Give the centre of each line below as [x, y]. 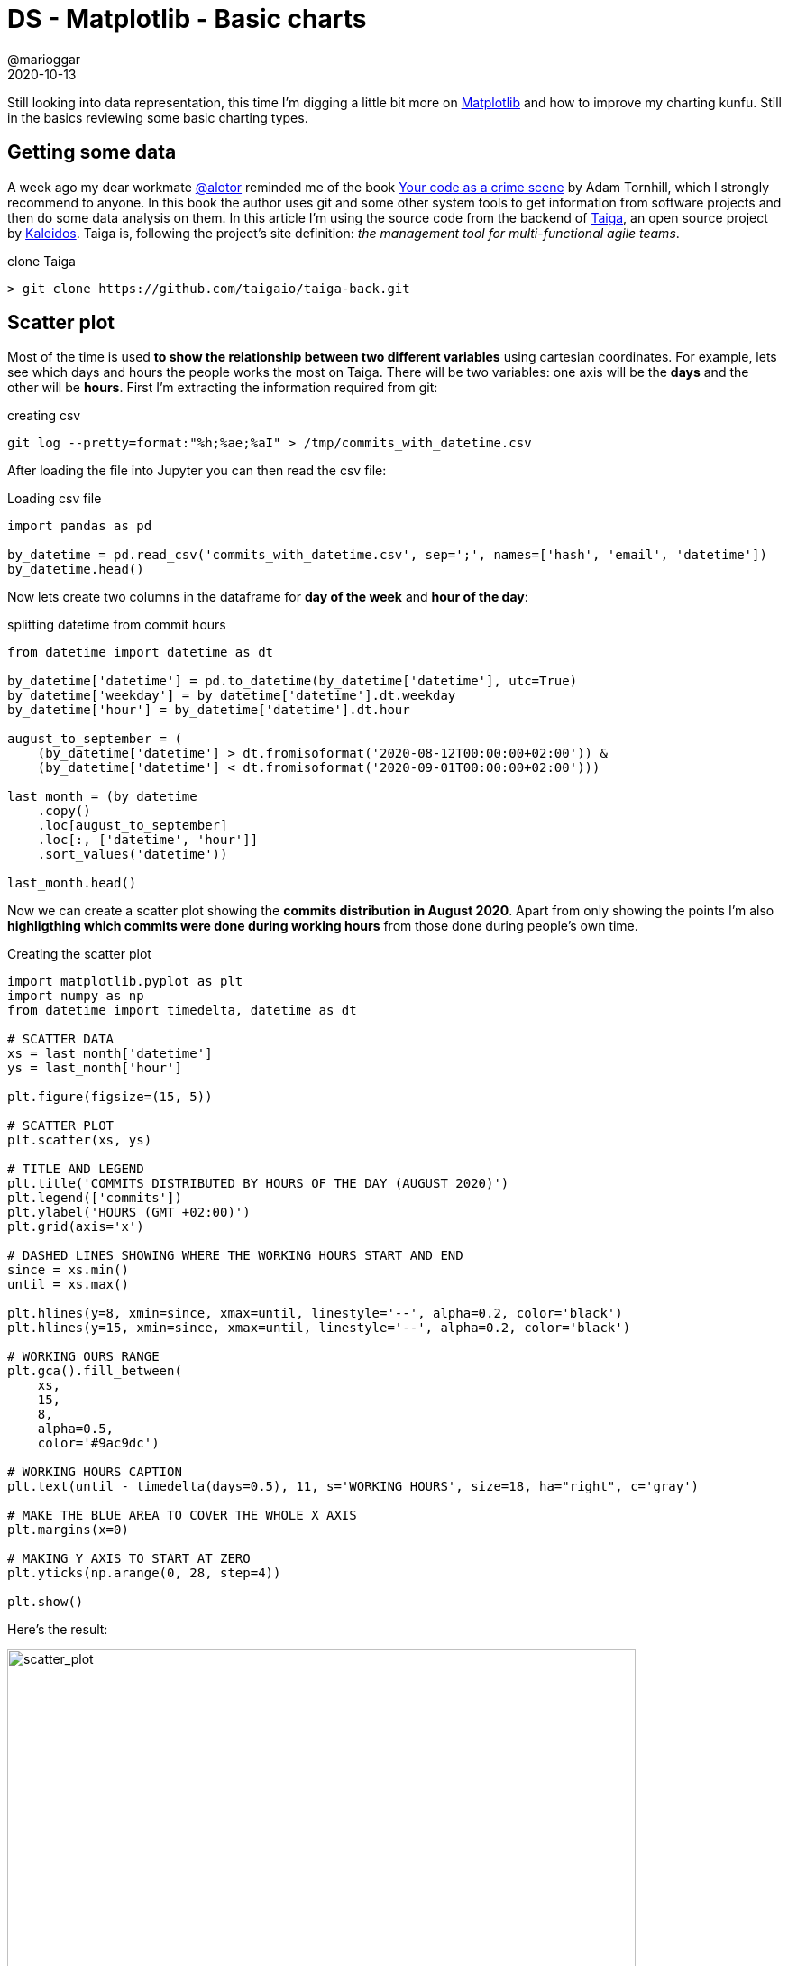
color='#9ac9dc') [98, 1443]
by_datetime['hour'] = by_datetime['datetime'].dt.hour [209, 710]
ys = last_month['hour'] [95, 1068]
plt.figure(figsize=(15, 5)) [110, 1097]
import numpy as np [76, 996]
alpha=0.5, [76, 1429]
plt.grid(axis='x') [76, 1227]
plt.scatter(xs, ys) [80, 1140]
